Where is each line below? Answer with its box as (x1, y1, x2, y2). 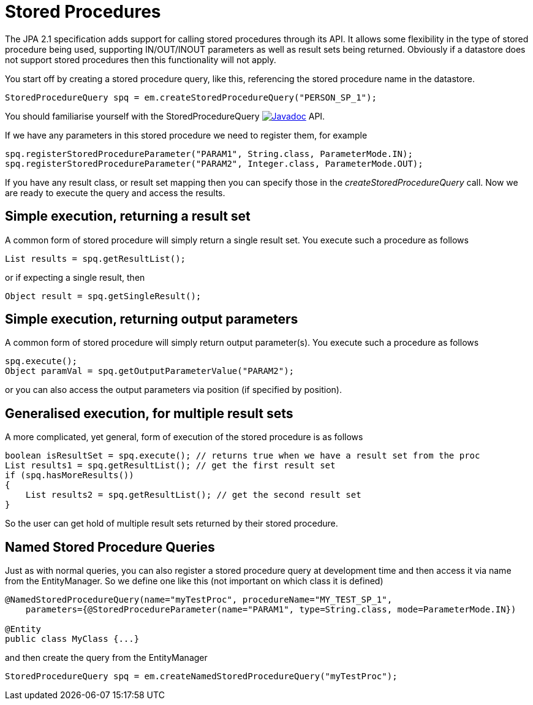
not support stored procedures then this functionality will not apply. (5, 54, 276, 65)
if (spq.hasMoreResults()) (5, 470, 134, 481)
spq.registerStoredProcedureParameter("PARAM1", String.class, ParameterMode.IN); (5, 148, 413, 159)
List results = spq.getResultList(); (5, 253, 186, 264)
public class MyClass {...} (5, 634, 140, 644)
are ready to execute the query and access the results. (5, 187, 225, 198)
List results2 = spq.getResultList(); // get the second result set (25, 490, 361, 500)
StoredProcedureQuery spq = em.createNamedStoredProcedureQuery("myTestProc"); (5, 671, 398, 682)
